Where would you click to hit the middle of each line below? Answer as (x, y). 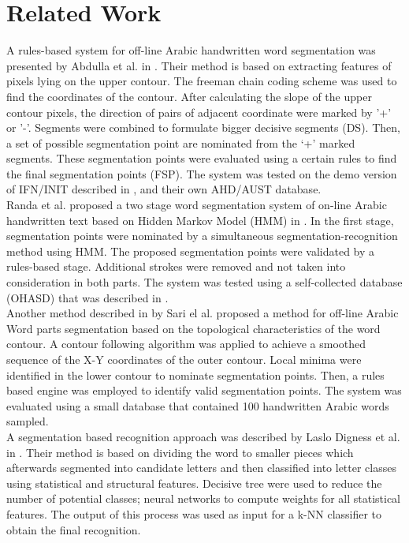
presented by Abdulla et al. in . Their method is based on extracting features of (199, 65)
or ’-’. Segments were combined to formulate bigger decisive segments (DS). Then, (203, 127)
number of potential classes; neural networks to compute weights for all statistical (203, 498)
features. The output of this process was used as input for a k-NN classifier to (194, 513)
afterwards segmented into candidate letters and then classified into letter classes (201, 468)
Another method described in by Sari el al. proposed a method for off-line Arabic (203, 313)
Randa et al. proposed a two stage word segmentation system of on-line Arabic (197, 205)
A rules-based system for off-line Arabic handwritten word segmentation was (191, 50)
